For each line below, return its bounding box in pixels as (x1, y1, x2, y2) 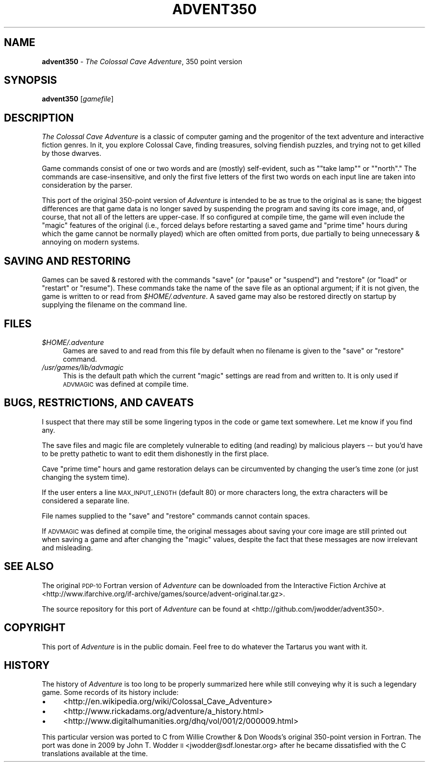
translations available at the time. (42, 749, 148, 758)
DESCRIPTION (4, 111, 74, 124)
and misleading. (42, 543, 93, 552)
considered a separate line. (42, 496, 130, 505)
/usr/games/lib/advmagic (42, 363, 124, 371)
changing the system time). (42, 472, 130, 481)
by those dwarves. (42, 149, 101, 158)
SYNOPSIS (4, 74, 57, 87)
